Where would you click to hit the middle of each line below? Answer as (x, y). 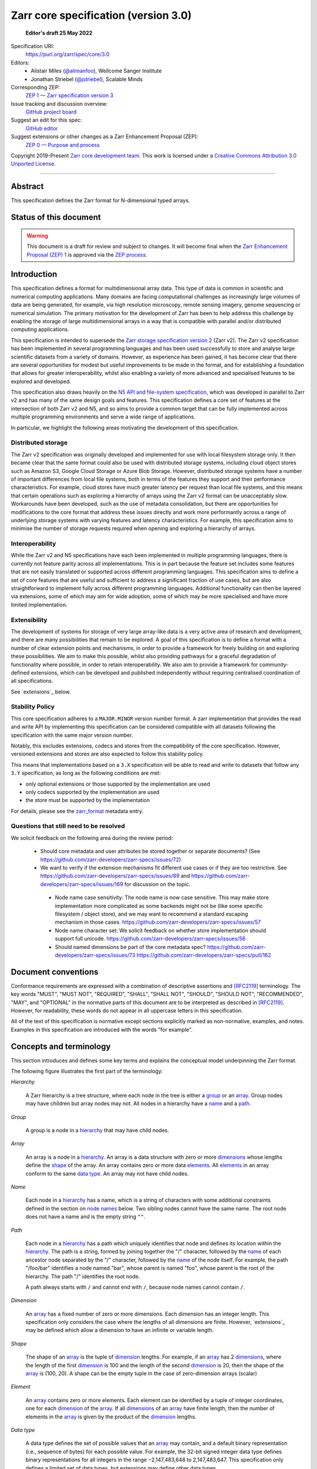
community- (274, 665)
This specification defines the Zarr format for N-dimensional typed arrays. (100, 200)
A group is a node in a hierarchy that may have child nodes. (97, 1131)
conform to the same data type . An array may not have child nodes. (107, 1173)
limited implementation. (39, 605)
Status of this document (56, 217)
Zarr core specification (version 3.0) (101, 15)
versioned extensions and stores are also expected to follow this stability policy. (107, 754)
